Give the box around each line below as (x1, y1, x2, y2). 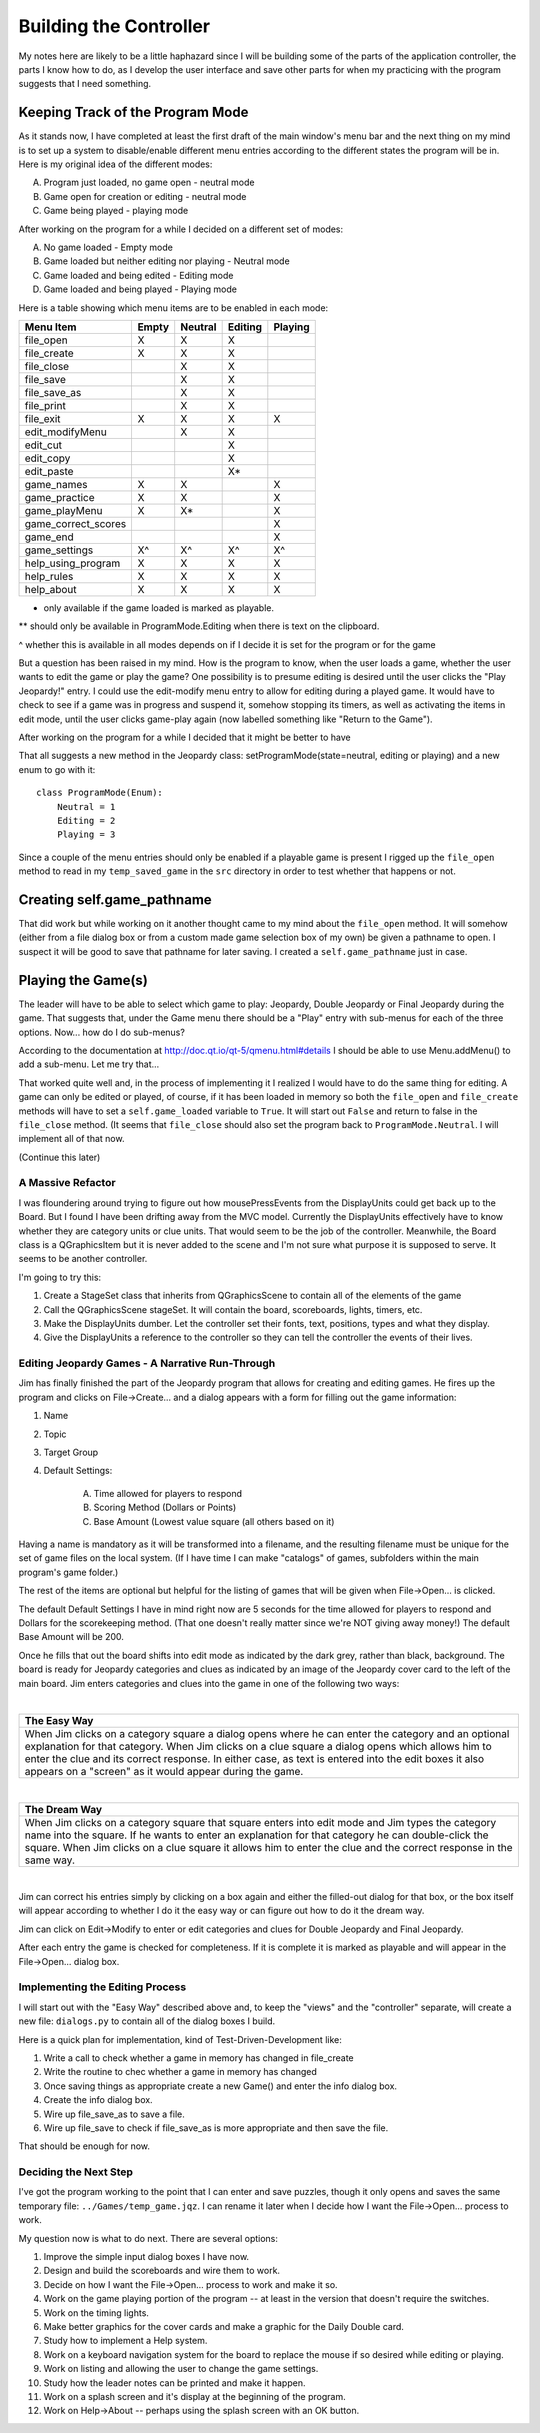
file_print (24, 398, 67, 412)
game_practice (24, 490, 95, 504)
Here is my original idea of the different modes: (18, 158, 213, 170)
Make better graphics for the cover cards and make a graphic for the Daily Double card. (43, 2320, 405, 2332)
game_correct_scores (24, 516, 127, 530)
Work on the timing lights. (43, 2306, 150, 2319)
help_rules (24, 569, 74, 583)
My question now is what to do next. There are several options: (18, 2232, 279, 2244)
